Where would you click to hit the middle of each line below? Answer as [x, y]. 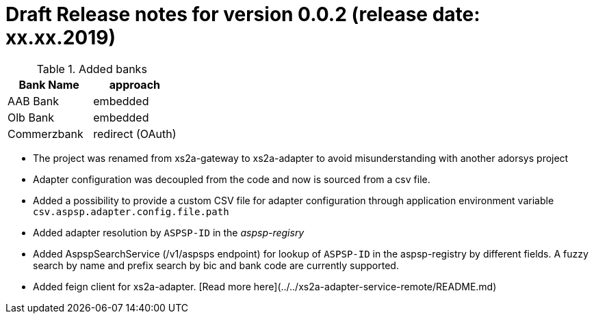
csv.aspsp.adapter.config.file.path [131, 211]
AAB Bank [33, 101]
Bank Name [49, 84]
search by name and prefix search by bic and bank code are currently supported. [216, 265]
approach [135, 84]
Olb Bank [31, 117]
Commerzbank [46, 134]
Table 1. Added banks [92, 69]
